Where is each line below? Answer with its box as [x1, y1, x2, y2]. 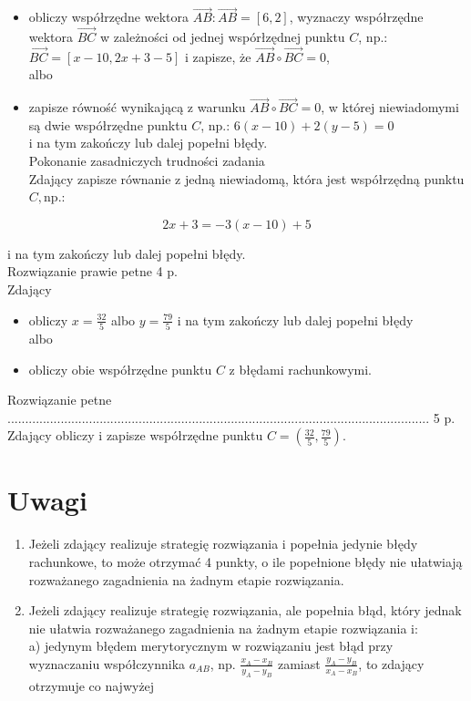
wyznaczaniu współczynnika [28, 654, 186, 673]
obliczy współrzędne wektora [28, 7, 189, 26]
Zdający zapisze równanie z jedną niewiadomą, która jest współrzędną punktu [28, 169, 465, 188]
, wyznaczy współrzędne [289, 7, 424, 26]
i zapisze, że [185, 46, 251, 66]
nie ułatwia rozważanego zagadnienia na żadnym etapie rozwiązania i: [28, 618, 418, 637]
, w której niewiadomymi [321, 98, 459, 117]
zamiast [277, 654, 321, 673]
